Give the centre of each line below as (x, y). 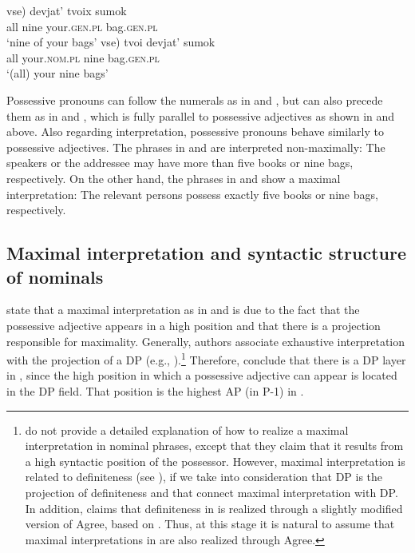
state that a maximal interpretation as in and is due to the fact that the (183, 310)
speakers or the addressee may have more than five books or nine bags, (180, 163)
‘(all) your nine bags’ (57, 73)
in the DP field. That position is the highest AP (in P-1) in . (155, 390)
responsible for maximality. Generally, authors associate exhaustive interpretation (206, 341)
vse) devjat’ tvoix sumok (67, 10)
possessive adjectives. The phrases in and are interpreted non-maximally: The (196, 147)
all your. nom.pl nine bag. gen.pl (83, 57)
